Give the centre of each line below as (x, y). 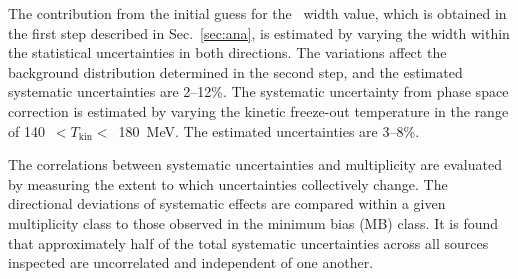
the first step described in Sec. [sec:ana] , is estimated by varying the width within (259, 32)
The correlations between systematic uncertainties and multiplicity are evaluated (255, 164)
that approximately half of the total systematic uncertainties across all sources (248, 242)
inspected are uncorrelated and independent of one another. (191, 262)
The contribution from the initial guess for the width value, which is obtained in (257, 13)
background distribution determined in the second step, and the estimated (235, 71)
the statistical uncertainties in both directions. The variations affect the (227, 52)
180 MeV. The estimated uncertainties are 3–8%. (269, 130)
